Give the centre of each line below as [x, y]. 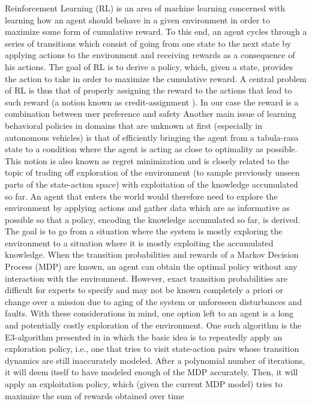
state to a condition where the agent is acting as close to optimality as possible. [151, 149]
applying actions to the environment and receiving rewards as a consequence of [150, 55]
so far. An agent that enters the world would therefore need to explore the [141, 196]
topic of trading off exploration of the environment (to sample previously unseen [152, 172]
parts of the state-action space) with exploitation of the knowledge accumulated [151, 184]
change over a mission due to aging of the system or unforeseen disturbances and [153, 301]
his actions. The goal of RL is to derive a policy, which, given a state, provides [149, 66]
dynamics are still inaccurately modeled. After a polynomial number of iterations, [155, 360]
